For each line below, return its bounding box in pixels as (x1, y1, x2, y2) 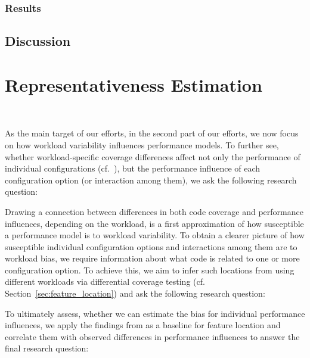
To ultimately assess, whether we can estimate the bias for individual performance (5, 307, 305, 319)
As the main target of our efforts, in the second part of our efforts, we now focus (5, 127, 299, 139)
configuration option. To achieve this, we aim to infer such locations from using (5, 263, 294, 276)
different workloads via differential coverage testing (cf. (5, 275, 205, 288)
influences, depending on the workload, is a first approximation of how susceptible (5, 217, 304, 229)
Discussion (5, 32, 71, 50)
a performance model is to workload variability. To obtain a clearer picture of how (5, 229, 305, 241)
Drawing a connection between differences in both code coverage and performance (5, 205, 303, 217)
